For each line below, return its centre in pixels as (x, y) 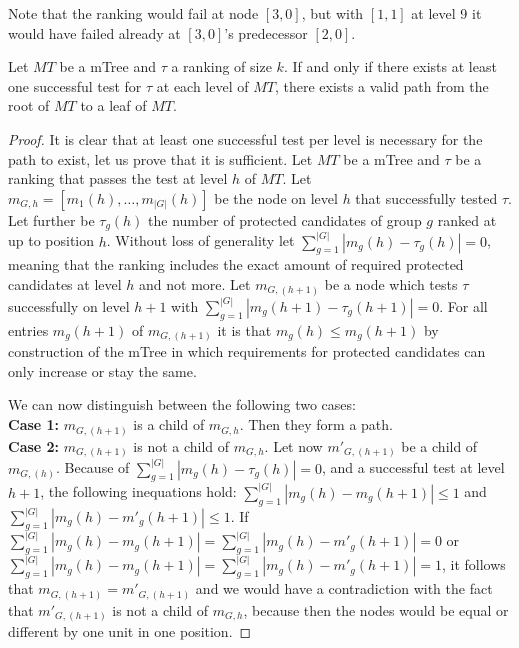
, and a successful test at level (413, 467)
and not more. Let (195, 284)
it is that (244, 329)
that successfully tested (426, 197)
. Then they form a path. (316, 424)
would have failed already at (94, 32)
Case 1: (34, 424)
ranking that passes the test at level (118, 178)
